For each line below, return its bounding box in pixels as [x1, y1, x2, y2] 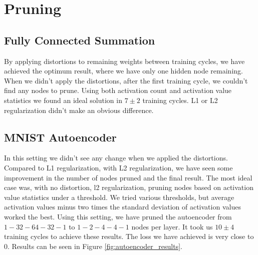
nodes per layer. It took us [131, 221, 213, 231]
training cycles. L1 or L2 [142, 94, 218, 105]
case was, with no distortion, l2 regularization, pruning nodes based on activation [4, 182, 253, 192]
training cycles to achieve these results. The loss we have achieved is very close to [4, 231, 254, 241]
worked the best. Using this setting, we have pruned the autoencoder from [4, 211, 232, 221]
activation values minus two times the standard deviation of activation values [4, 201, 241, 212]
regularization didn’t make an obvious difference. [4, 104, 154, 115]
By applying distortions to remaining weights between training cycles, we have [4, 55, 245, 66]
